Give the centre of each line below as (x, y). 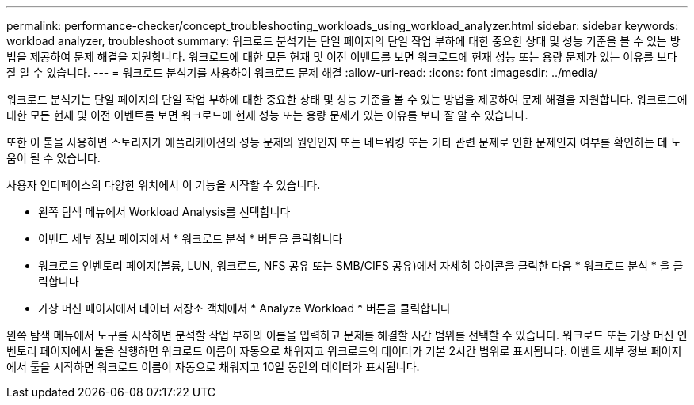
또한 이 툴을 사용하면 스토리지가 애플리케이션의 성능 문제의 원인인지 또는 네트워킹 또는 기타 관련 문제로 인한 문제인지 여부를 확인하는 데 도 (344, 142)
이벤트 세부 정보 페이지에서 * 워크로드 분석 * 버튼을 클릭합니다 (191, 238)
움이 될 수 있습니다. (53, 158)
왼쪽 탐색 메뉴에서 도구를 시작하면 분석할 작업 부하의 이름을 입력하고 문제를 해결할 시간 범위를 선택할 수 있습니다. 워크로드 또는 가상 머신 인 (347, 335)
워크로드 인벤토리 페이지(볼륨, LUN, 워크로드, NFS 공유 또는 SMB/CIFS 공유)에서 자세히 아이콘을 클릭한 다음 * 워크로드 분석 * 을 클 (361, 265)
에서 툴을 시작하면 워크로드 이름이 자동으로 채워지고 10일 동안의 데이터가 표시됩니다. (213, 367)
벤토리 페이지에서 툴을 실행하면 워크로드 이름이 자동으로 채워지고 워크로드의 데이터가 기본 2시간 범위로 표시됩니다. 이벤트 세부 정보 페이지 (344, 351)
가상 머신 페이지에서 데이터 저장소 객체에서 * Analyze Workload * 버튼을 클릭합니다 (244, 308)
